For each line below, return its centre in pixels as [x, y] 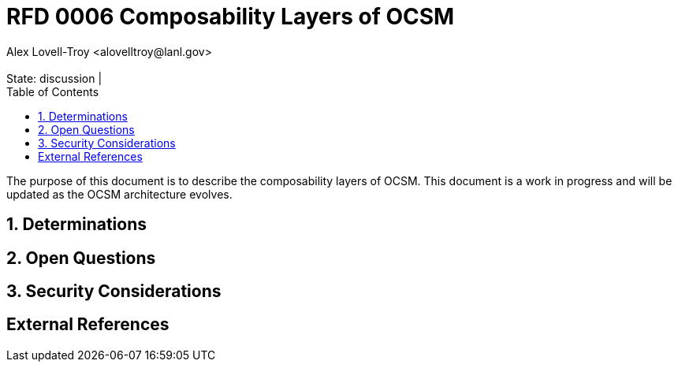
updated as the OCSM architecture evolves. [119, 194]
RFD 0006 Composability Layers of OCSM [231, 17]
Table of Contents [53, 91]
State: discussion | [54, 78]
